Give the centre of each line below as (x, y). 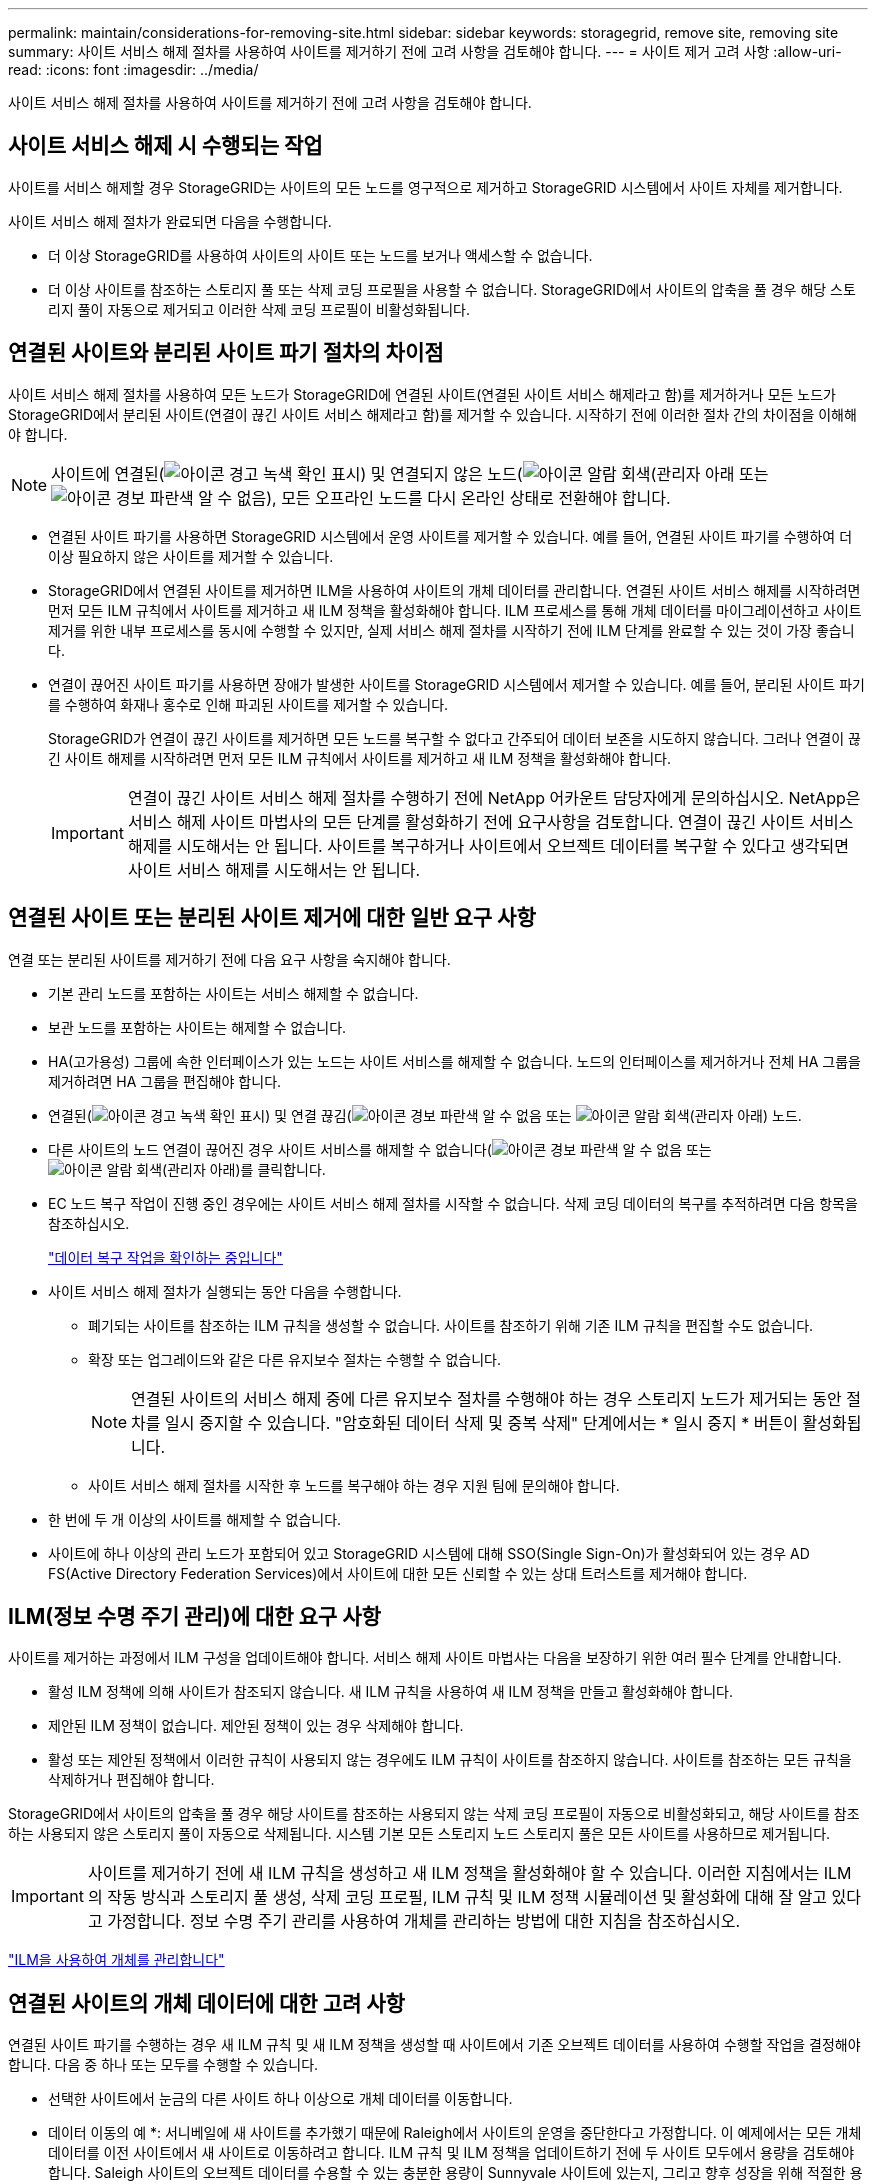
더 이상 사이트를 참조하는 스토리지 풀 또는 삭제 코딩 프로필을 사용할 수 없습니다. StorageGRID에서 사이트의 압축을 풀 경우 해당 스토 (452, 289)
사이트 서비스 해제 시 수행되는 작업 (165, 146)
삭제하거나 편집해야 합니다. (131, 1780)
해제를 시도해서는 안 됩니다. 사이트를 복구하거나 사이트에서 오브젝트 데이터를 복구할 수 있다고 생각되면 (488, 845)
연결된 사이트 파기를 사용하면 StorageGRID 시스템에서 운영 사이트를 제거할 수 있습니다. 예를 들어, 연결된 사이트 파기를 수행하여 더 (450, 536)
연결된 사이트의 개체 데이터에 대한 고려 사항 (206, 2003)
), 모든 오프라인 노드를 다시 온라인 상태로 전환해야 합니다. (468, 497)
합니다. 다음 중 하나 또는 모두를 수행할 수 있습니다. (163, 2065)
